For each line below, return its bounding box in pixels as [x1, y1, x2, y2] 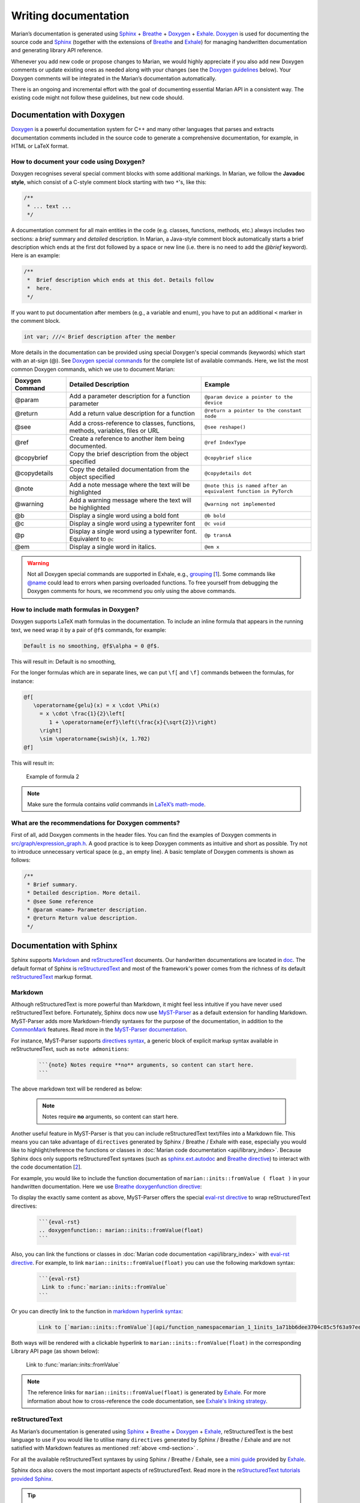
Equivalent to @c [69, 535, 114, 543]
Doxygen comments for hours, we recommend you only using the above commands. [27, 587, 236, 595]
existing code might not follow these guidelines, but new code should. [11, 94, 184, 102]
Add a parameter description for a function [69, 392, 190, 400]
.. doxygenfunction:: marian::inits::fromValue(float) [38, 1227, 203, 1234]
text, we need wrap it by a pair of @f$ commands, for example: [11, 626, 167, 634]
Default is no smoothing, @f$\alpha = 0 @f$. [23, 642, 160, 649]
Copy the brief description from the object [69, 450, 189, 458]
